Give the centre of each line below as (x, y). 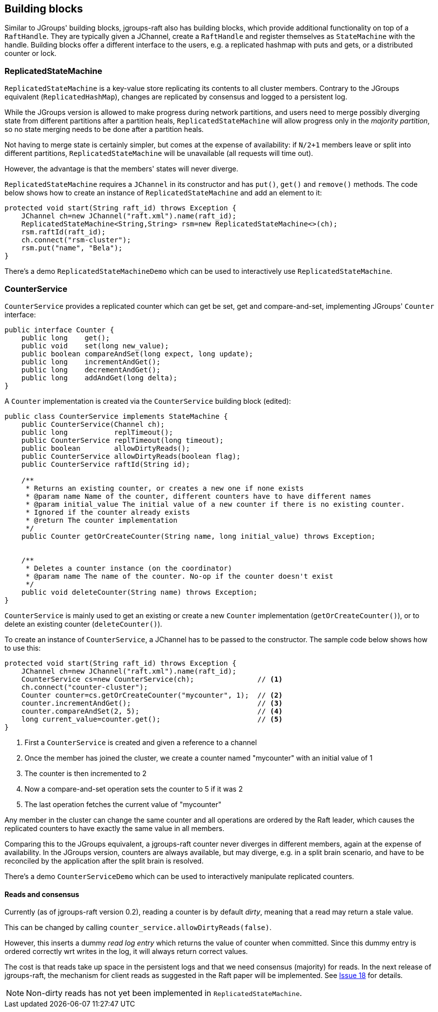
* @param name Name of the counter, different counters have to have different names (198, 496)
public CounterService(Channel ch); (93, 424)
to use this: (23, 648)
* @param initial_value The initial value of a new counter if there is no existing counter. (215, 504)
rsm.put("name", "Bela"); (72, 248)
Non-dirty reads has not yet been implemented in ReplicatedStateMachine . (164, 993)
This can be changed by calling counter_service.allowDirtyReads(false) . (138, 928)
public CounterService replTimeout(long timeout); (122, 440)
